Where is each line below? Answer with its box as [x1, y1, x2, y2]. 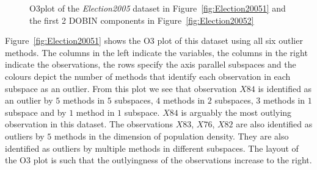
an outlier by [5, 94, 53, 107]
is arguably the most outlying [181, 105, 292, 118]
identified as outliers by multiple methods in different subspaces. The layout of [5, 141, 299, 154]
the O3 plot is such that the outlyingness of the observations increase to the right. [5, 154, 312, 166]
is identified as [258, 82, 312, 94]
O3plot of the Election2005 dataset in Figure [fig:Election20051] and [29, 2, 286, 14]
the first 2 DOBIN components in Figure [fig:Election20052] [29, 13, 254, 26]
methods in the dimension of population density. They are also [54, 129, 289, 142]
